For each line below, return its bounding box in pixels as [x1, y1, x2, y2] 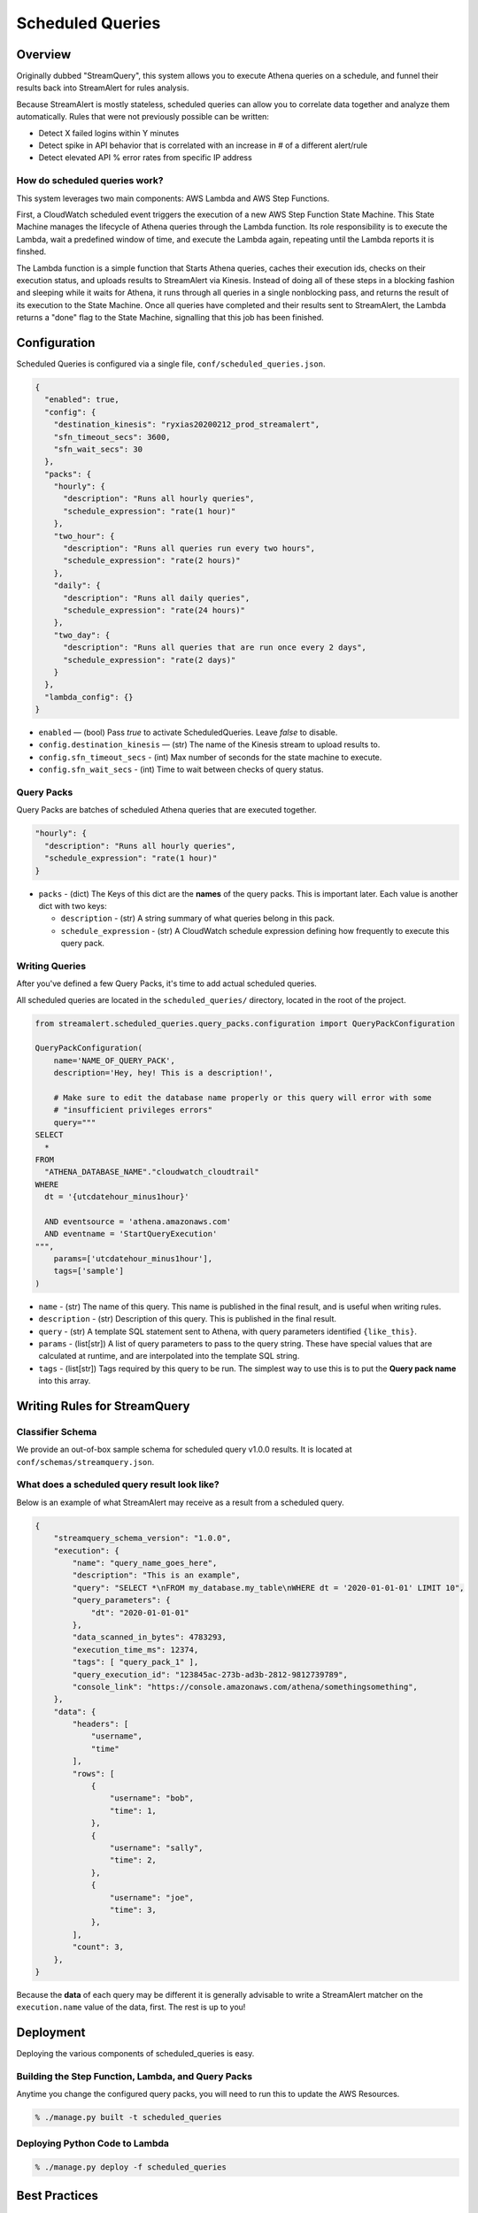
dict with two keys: [38, 900, 107, 911]
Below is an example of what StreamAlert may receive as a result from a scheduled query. [16, 1497, 344, 1507]
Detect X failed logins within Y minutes [38, 127, 180, 138]
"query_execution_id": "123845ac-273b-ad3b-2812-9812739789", [72, 1669, 349, 1679]
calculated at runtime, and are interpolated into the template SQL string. [38, 1351, 300, 1361]
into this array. [38, 1376, 91, 1386]
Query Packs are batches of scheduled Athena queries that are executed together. [16, 805, 318, 815]
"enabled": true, [44, 395, 119, 405]
